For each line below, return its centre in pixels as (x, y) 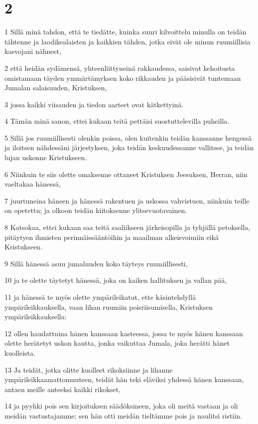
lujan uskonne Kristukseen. (46, 157)
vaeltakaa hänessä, (33, 184)
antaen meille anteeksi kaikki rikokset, (63, 389)
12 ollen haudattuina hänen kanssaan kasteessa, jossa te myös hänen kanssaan (124, 333)
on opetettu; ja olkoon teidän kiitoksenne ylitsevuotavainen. (96, 210)
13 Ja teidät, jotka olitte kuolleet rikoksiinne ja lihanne (89, 369)
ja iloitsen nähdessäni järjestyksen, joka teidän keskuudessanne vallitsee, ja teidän (129, 147)
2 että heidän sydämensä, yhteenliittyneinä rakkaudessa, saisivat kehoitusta (120, 68)
